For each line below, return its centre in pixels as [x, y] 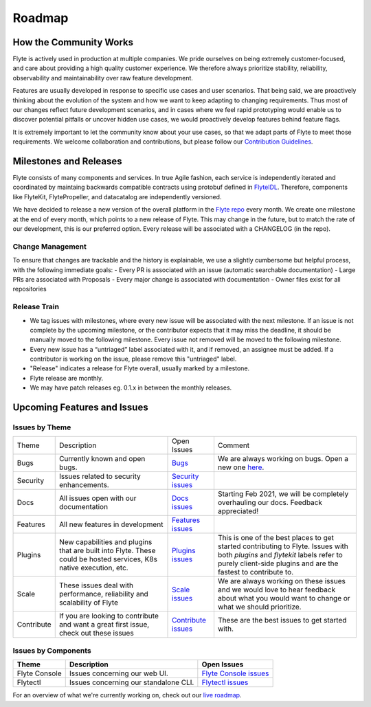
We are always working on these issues [282, 581]
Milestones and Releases [68, 161]
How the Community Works [73, 42]
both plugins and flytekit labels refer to [280, 555]
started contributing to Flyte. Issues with [283, 546]
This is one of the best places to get [276, 538]
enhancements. [84, 485]
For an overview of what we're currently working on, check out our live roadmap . [127, 695]
